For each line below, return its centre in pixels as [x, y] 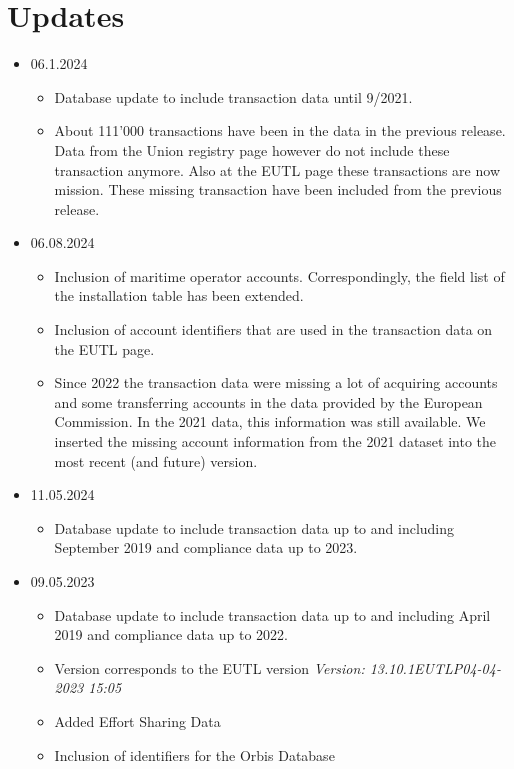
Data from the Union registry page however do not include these [252, 149]
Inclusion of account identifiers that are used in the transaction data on [273, 329]
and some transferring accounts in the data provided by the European [268, 401]
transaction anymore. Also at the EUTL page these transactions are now [277, 169]
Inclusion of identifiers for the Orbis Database [194, 754]
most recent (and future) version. [156, 460]
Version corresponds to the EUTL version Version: [209, 667]
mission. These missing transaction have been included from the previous [278, 189]
